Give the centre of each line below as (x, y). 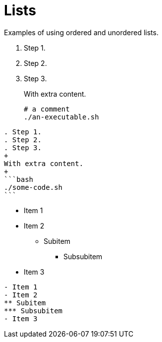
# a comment (47, 109)
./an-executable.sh (61, 117)
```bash (19, 179)
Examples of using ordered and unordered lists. (81, 32)
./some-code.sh (33, 187)
